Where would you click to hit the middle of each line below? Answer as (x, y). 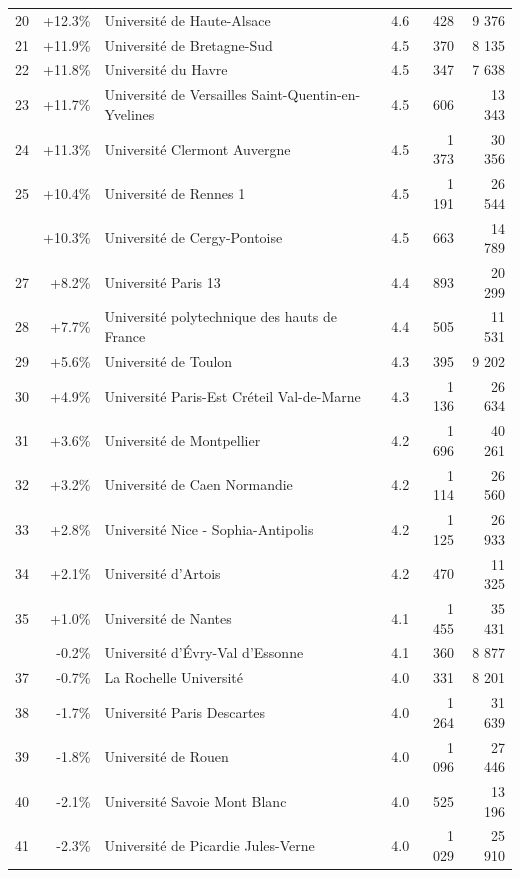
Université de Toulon (168, 360)
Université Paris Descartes (185, 711)
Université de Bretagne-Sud (188, 44)
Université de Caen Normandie (198, 484)
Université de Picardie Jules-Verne (209, 845)
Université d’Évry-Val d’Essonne (204, 652)
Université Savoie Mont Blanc (195, 800)
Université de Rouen (166, 756)
